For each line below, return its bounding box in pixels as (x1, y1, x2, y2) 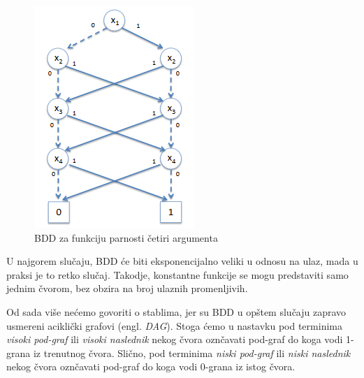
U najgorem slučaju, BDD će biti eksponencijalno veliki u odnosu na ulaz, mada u (6, 254, 358, 268)
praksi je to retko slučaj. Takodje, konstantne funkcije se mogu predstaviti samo (6, 267, 349, 282)
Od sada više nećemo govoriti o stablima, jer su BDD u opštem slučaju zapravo (6, 304, 347, 319)
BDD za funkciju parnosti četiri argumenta (34, 230, 218, 245)
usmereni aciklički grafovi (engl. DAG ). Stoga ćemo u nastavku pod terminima (6, 318, 342, 333)
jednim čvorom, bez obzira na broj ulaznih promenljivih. (6, 281, 248, 296)
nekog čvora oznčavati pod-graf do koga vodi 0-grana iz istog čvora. (6, 359, 296, 374)
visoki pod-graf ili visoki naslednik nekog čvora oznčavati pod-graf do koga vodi (6, 332, 343, 347)
